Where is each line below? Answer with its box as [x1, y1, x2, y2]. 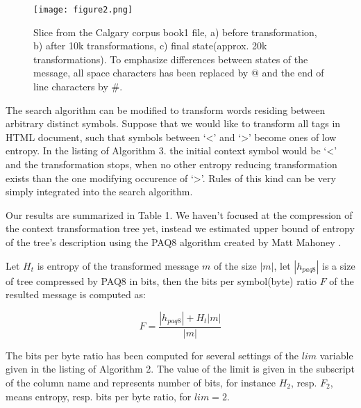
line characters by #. [33, 79, 123, 94]
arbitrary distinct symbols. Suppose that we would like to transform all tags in [6, 116, 341, 131]
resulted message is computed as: [6, 287, 146, 302]
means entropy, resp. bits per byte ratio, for [6, 389, 192, 403]
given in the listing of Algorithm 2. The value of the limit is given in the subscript [6, 361, 355, 376]
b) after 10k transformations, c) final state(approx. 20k [33, 38, 267, 53]
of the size [213, 258, 257, 272]
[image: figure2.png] [33, 5, 133, 15]
